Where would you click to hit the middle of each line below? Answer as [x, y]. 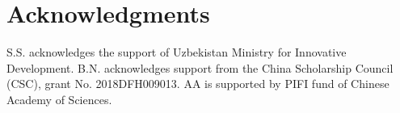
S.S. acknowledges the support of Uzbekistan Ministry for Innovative [177, 52]
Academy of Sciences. [59, 99]
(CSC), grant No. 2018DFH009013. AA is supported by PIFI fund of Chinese [198, 84]
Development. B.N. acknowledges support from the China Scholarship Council [200, 67]
